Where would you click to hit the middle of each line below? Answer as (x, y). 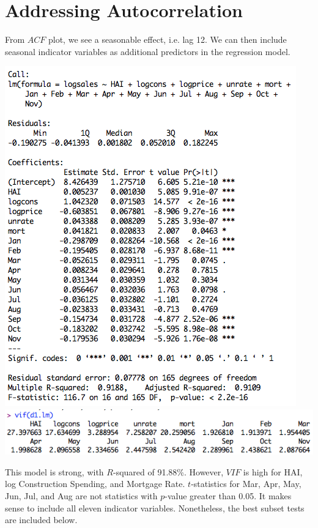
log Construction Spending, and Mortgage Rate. (95, 484)
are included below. (41, 520)
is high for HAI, (273, 471)
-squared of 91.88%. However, (168, 471)
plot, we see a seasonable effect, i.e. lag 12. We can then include (167, 39)
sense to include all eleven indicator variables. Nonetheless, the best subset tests (155, 508)
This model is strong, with (54, 471)
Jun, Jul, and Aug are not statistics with (81, 495)
